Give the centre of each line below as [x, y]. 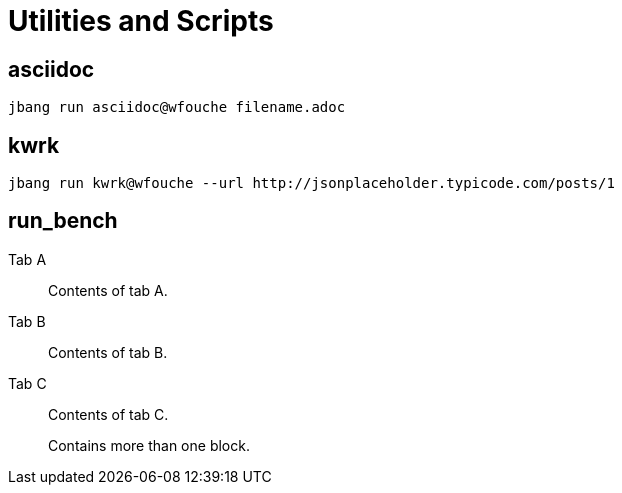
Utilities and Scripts [141, 21]
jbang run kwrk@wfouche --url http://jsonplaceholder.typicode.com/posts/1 [311, 183]
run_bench [63, 221]
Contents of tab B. [108, 352]
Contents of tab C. [108, 414]
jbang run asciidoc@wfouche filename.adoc [177, 107]
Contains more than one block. [149, 445]
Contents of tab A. [108, 290]
